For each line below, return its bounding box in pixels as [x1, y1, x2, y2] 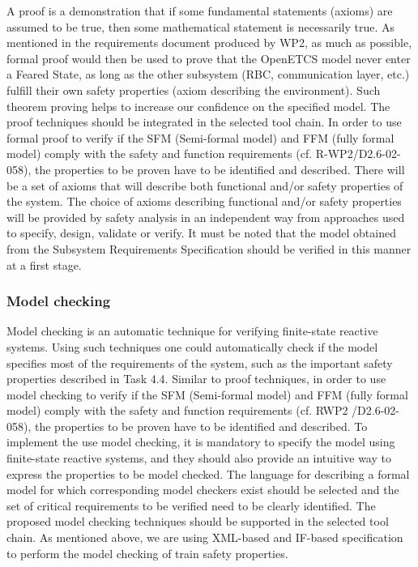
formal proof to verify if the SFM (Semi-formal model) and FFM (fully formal [6, 129, 395, 146]
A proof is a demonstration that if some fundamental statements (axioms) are [6, 2, 393, 19]
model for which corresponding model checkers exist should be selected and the [6, 481, 399, 498]
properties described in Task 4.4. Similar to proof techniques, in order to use [6, 370, 386, 387]
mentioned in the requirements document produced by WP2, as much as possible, [6, 34, 412, 51]
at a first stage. [6, 256, 82, 273]
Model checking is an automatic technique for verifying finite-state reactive [6, 322, 378, 339]
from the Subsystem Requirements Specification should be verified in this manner [6, 240, 412, 257]
